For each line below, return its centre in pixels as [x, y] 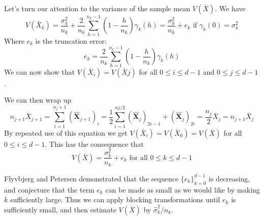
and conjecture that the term [49, 189]
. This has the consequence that [94, 144]
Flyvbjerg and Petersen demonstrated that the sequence [91, 178]
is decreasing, [229, 178]
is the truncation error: [71, 40]
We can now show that [40, 71]
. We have [230, 8]
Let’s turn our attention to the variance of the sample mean [97, 8]
